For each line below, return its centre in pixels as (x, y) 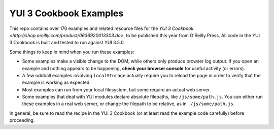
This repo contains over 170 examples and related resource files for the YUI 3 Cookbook (101, 28)
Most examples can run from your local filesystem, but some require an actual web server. (116, 89)
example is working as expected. (56, 83)
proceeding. (22, 120)
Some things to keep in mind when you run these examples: (72, 52)
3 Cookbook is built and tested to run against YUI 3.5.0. (67, 43)
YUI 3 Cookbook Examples (66, 13)
